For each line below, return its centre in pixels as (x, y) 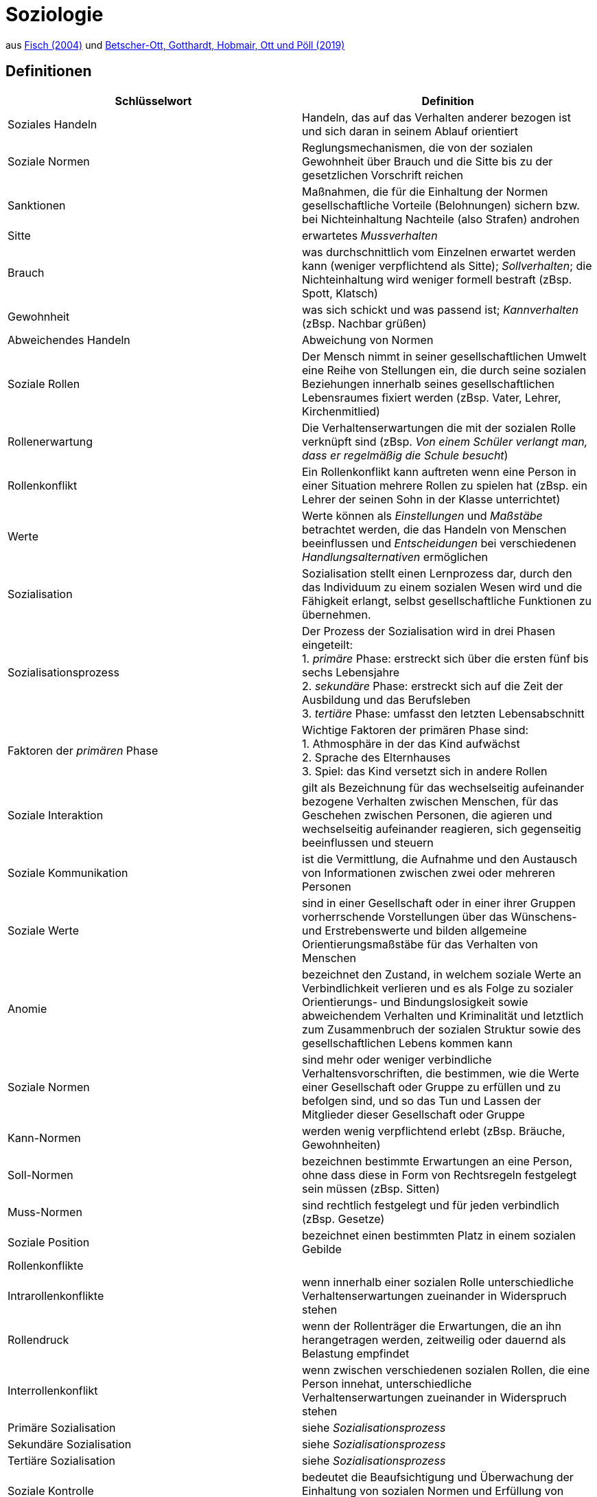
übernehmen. (337, 614)
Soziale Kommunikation (68, 872)
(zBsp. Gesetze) (343, 1219)
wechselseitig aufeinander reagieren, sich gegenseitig (442, 829)
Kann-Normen (44, 1138)
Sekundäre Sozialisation (70, 1444)
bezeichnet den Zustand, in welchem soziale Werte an (442, 974)
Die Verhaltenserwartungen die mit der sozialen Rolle (439, 427)
